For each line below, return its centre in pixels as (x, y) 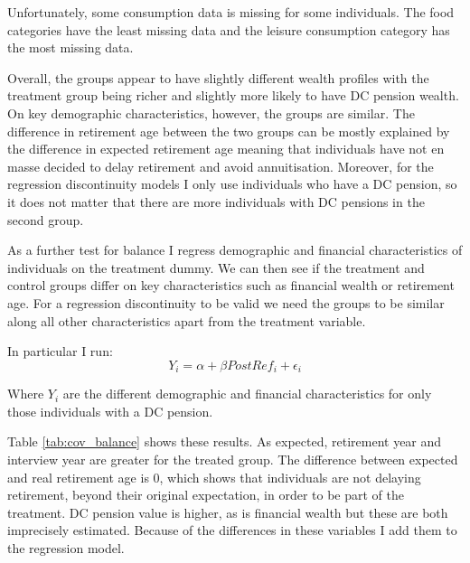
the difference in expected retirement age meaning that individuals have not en (226, 149)
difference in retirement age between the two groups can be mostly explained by (229, 131)
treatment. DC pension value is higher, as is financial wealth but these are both (228, 512)
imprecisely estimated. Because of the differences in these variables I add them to (232, 530)
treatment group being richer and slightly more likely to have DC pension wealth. (233, 95)
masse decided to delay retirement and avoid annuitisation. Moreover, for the (221, 166)
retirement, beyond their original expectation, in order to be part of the (206, 495)
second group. (46, 219)
